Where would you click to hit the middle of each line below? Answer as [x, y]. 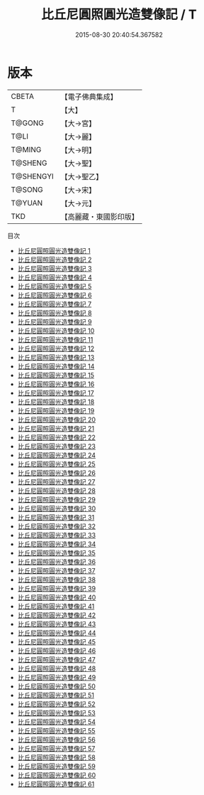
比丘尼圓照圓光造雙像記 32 [56, 526]
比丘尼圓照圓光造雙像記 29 [56, 499]
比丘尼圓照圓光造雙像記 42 [57, 615]
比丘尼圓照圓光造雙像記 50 [56, 686]
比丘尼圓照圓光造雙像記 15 [56, 375]
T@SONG [27, 189]
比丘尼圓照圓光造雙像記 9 [55, 321]
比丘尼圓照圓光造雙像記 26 [56, 473]
